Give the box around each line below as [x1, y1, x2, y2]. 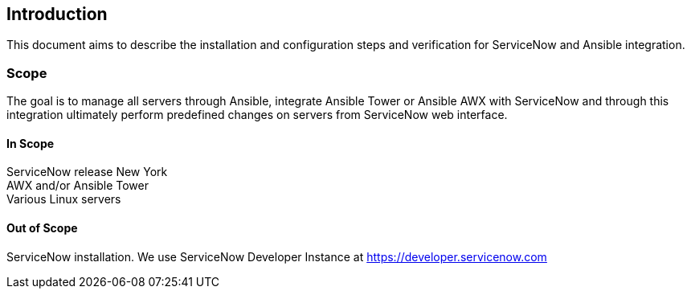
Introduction [6, 4, 108, 24]
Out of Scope [6, 221, 78, 235]
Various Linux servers [6, 192, 121, 207]
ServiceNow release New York [6, 165, 168, 179]
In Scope [6, 136, 55, 150]
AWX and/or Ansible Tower [6, 178, 149, 193]
